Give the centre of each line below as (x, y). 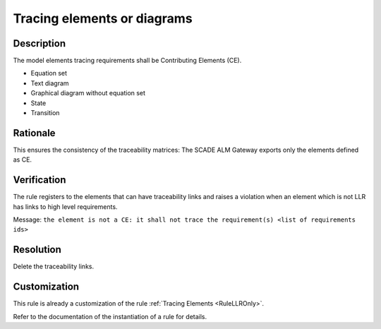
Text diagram (50, 83)
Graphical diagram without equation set (88, 93)
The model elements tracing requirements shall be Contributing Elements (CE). (127, 61)
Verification (40, 180)
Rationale (34, 133)
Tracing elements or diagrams (103, 18)
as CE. (22, 160)
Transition (45, 113)
